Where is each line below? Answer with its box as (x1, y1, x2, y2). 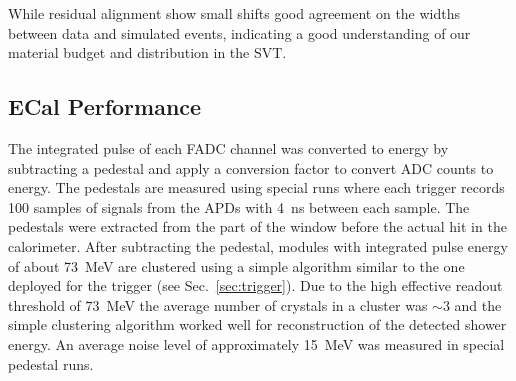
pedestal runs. (8, 353, 94, 374)
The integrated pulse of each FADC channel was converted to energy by (8, 137, 449, 158)
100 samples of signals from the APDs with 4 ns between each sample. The (8, 196, 470, 217)
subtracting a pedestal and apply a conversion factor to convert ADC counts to (8, 157, 494, 178)
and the (454, 294, 502, 315)
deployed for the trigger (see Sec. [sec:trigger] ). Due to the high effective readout (8, 275, 503, 296)
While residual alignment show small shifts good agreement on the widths (8, 3, 461, 23)
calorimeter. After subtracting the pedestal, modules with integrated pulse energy (8, 235, 508, 256)
